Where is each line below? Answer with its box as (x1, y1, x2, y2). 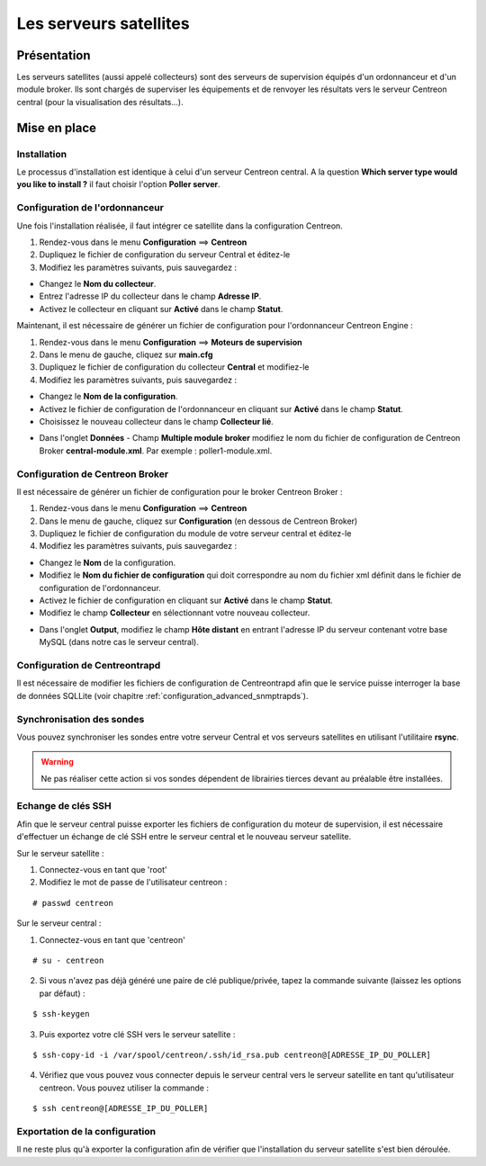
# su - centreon (32, 955, 104, 965)
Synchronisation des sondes (16, 713, 145, 725)
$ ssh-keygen (32, 1009, 90, 1019)
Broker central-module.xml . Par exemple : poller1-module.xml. (39, 445, 273, 456)
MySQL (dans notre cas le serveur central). (39, 637, 200, 648)
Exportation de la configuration (16, 1125, 157, 1137)
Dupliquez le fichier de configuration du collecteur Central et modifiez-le (39, 362, 310, 372)
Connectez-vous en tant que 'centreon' (39, 934, 186, 945)
